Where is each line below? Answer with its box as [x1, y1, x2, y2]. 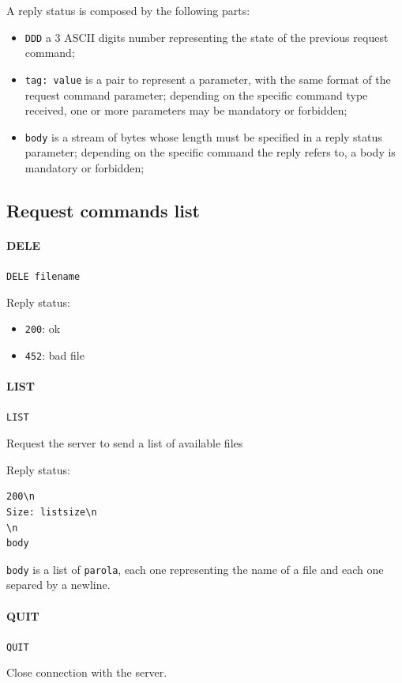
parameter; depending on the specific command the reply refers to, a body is [24, 144, 396, 160]
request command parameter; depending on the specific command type [24, 86, 368, 103]
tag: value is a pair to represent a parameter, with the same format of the [24, 70, 391, 87]
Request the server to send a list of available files [6, 435, 243, 451]
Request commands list [6, 198, 200, 222]
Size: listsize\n [6, 506, 97, 518]
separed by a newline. [6, 576, 111, 593]
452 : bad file [24, 347, 85, 364]
